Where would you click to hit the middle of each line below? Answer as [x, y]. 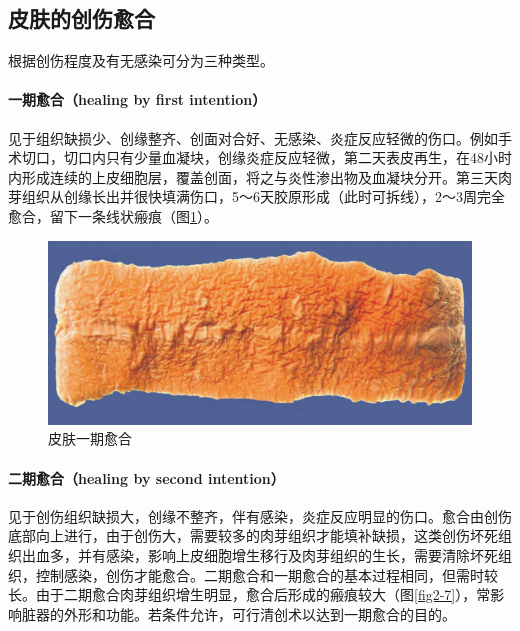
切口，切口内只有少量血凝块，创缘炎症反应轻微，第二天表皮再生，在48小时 [266, 157]
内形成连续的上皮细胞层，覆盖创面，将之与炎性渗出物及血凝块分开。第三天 [253, 176]
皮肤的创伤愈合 [81, 18]
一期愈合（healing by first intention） [137, 99]
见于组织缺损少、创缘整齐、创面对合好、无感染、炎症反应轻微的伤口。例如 [253, 137]
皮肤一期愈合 [90, 438]
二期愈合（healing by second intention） [146, 477]
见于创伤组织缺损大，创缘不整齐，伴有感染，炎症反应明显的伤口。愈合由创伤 [260, 515]
